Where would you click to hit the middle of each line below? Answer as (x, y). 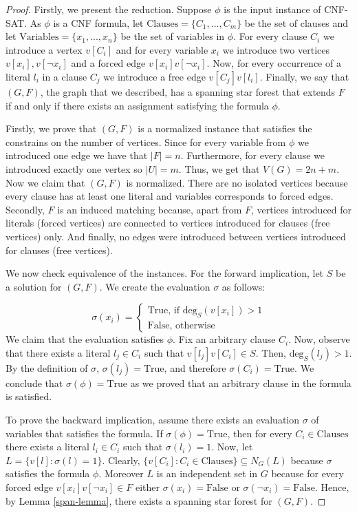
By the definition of (47, 367)
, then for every (260, 433)
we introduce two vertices (276, 49)
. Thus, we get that (219, 168)
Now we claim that (45, 182)
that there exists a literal (58, 352)
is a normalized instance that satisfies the (225, 128)
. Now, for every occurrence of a (274, 63)
